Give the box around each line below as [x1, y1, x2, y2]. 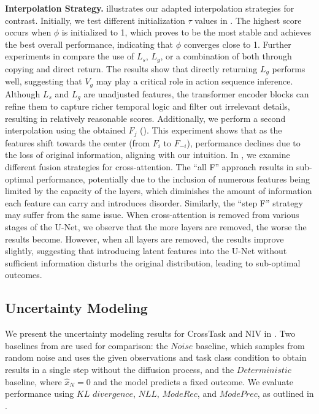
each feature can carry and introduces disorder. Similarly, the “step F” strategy [5, 196, 303, 209]
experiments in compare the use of [5, 50, 134, 62]
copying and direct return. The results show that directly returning [5, 62, 258, 75]
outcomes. [5, 268, 42, 281]
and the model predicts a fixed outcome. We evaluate [93, 375, 293, 388]
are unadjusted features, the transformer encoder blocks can [83, 87, 309, 100]
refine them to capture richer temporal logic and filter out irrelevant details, [5, 100, 290, 113]
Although [5, 87, 40, 100]
